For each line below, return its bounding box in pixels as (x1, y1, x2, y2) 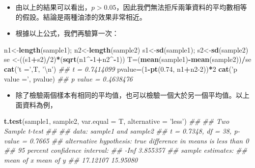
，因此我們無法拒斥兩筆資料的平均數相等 (116, 2, 247, 12)
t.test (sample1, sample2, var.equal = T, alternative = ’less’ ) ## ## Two (4, 116, 229, 126)
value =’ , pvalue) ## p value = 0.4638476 (4, 73, 133, 84)
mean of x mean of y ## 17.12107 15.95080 (4, 154, 138, 165)
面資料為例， (15, 99, 57, 110)
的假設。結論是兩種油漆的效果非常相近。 (15, 11, 146, 22)
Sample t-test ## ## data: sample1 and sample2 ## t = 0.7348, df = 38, (4, 125, 232, 136)
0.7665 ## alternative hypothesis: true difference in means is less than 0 (29, 135, 249, 145)
